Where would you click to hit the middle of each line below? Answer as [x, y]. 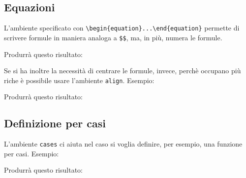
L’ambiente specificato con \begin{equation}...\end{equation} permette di [122, 28]
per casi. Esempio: [31, 153]
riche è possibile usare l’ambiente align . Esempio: [79, 80]
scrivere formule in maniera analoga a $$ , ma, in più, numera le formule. [113, 37]
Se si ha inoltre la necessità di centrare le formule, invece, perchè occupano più [123, 71]
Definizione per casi [55, 123]
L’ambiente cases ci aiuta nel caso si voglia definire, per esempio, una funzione [123, 144]
